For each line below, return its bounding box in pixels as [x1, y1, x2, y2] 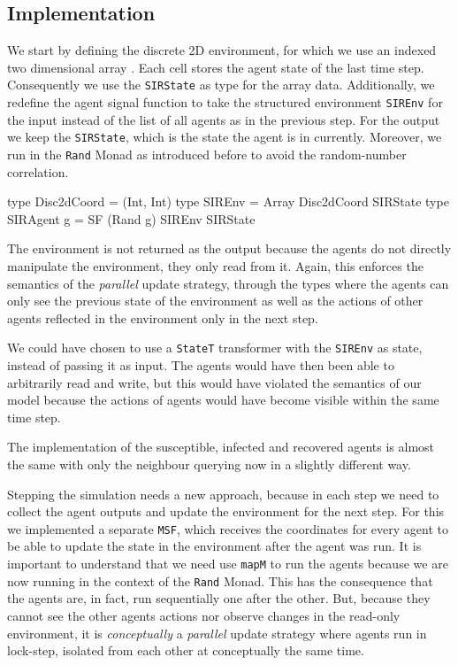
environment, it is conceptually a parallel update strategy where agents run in [7, 623, 427, 642]
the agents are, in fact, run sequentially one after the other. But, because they [7, 589, 431, 607]
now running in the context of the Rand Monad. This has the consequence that [7, 571, 433, 590]
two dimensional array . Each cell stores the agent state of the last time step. [7, 58, 424, 76]
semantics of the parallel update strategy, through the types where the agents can [7, 274, 449, 292]
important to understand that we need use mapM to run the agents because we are [7, 554, 448, 573]
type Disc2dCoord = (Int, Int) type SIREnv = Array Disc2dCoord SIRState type [7, 192, 449, 211]
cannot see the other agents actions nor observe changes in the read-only [7, 606, 401, 624]
